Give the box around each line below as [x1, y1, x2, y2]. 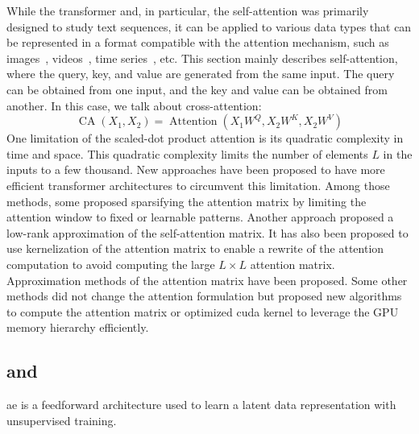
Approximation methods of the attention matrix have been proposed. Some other [6, 271, 408, 288]
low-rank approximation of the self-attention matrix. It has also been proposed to [6, 224, 409, 241]
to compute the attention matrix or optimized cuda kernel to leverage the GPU [6, 303, 399, 320]
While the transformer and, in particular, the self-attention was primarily [6, 2, 369, 19]
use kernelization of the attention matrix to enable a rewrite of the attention [6, 240, 384, 257]
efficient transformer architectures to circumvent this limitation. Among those [6, 176, 390, 193]
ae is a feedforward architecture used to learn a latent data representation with [6, 396, 396, 413]
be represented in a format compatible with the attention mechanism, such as [6, 34, 389, 51]
